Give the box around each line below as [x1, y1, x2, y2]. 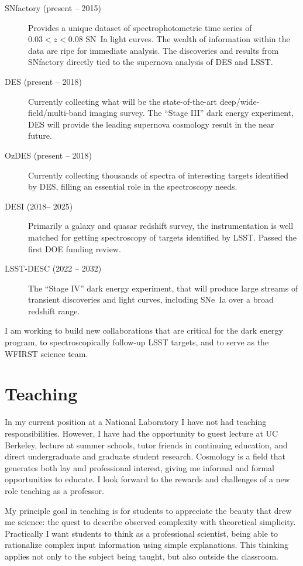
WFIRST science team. [5, 347, 88, 359]
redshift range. [28, 304, 80, 317]
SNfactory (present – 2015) [5, 2, 102, 13]
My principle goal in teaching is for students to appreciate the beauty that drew [5, 504, 292, 516]
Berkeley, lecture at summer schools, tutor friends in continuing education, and [5, 438, 288, 451]
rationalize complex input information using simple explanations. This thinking [5, 538, 289, 551]
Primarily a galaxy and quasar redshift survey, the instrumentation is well [28, 219, 294, 232]
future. [28, 129, 52, 142]
